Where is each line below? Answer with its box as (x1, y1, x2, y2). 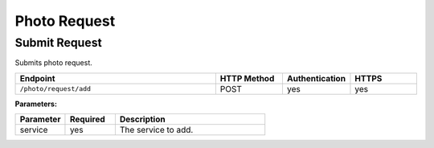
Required (69, 113, 106, 125)
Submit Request (14, 35, 102, 50)
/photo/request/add (19, 84, 92, 93)
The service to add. (119, 125, 194, 136)
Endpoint (19, 72, 55, 84)
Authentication (286, 72, 346, 84)
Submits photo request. (14, 58, 92, 68)
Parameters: (14, 99, 58, 109)
